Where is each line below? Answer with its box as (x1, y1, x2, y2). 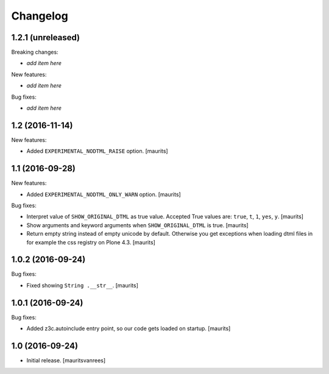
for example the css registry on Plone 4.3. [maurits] (26, 238, 155, 246)
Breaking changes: (11, 49, 58, 56)
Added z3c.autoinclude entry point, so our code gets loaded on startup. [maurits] (26, 325, 231, 332)
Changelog (11, 9, 68, 23)
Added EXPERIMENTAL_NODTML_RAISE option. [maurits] (26, 147, 168, 155)
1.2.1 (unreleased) (11, 32, 80, 43)
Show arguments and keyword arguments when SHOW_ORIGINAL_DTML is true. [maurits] (26, 221, 249, 228)
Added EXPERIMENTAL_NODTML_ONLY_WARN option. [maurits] (26, 191, 181, 198)
